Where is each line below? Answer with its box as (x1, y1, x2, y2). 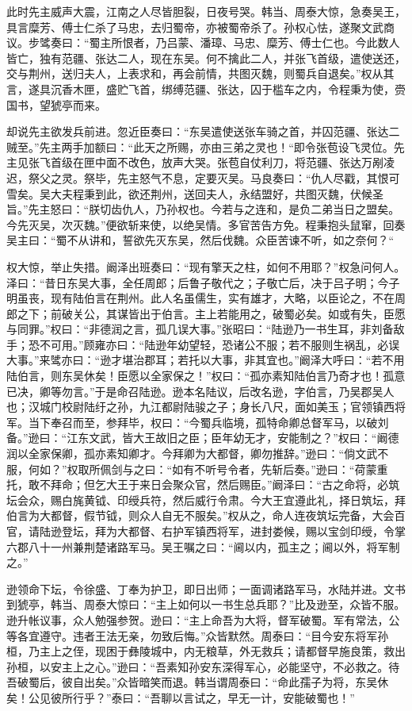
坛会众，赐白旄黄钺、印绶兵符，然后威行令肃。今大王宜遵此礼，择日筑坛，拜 (6, 491, 406, 508)
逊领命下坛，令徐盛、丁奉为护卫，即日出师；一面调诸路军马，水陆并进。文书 (6, 580, 406, 597)
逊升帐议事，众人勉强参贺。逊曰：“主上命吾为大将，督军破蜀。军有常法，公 (6, 611, 400, 628)
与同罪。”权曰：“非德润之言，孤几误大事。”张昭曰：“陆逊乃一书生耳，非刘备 (6, 321, 394, 337)
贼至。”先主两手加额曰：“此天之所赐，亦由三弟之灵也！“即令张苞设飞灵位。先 (6, 138, 405, 155)
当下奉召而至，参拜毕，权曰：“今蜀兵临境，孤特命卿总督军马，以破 (28, 413, 378, 430)
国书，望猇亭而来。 (6, 96, 106, 113)
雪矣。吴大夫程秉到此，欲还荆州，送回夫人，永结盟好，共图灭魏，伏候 (6, 185, 372, 202)
